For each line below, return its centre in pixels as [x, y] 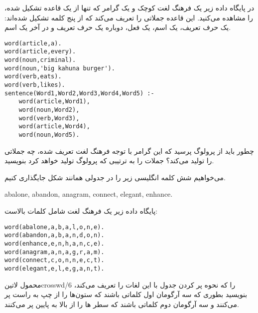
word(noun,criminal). [40, 60]
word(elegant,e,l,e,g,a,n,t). [55, 268]
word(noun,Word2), [49, 110]
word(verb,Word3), [49, 118]
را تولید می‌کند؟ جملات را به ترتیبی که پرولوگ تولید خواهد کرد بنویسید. [109, 160]
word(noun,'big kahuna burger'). [60, 68]
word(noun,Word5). [49, 135]
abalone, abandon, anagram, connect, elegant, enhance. [89, 194]
